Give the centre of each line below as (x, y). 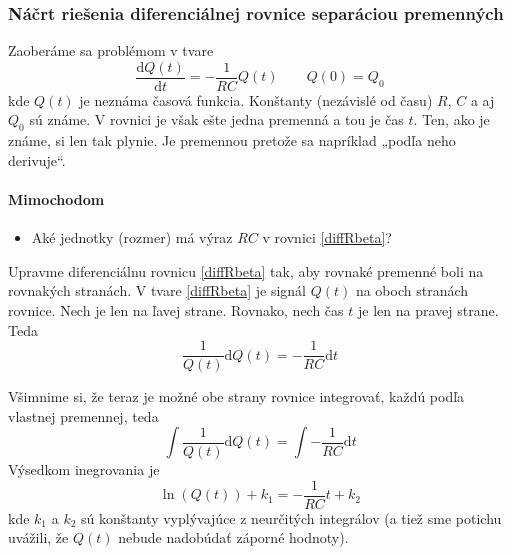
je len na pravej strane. (428, 310)
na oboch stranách (412, 290)
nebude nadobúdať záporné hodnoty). (233, 537)
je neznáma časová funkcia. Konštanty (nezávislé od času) (256, 99)
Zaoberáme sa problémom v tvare (111, 50)
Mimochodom (56, 199)
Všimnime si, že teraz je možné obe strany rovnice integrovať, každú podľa (236, 396)
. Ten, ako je (451, 119)
